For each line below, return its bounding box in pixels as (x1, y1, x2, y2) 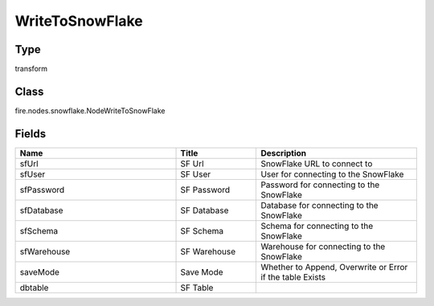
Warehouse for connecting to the (260, 241, 386, 252)
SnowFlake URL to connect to (260, 157, 373, 169)
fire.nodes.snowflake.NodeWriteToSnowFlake (14, 105, 166, 116)
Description (260, 147, 307, 158)
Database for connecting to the (260, 199, 379, 210)
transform (14, 64, 48, 74)
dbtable (19, 282, 49, 293)
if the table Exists (260, 271, 325, 283)
